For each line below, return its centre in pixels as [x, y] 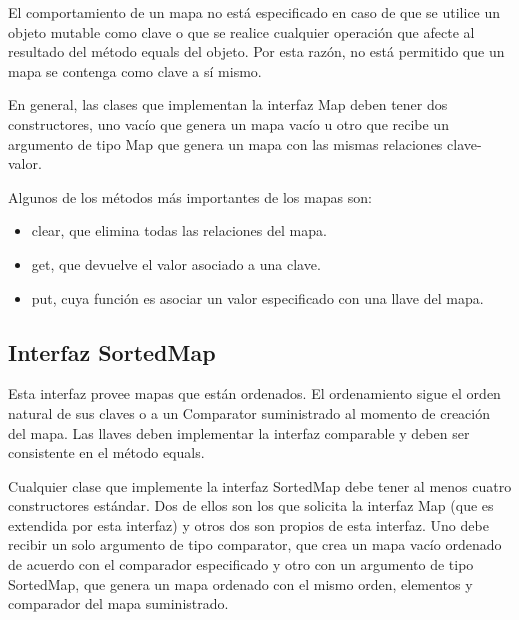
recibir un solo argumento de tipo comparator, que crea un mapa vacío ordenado [255, 544]
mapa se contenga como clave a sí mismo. [135, 70]
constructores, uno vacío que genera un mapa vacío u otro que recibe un [228, 123]
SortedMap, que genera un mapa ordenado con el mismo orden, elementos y [240, 583]
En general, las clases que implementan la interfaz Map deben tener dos [228, 104]
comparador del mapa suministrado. [118, 603]
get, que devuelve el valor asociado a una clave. [176, 263]
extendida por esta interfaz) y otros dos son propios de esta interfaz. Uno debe [248, 524]
